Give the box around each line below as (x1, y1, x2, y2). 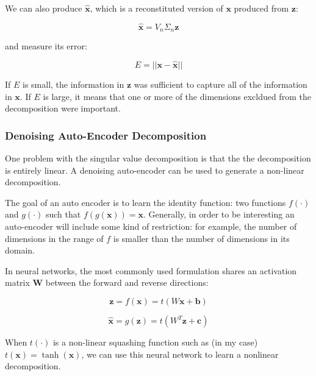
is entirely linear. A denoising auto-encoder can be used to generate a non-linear (5, 163, 304, 176)
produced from (234, 2, 289, 14)
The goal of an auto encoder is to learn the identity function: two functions (5, 196, 286, 208)
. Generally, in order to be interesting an (143, 208, 295, 221)
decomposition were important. (5, 102, 121, 115)
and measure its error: (5, 40, 87, 52)
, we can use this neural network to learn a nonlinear (81, 347, 279, 360)
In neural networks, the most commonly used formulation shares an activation (5, 264, 297, 277)
